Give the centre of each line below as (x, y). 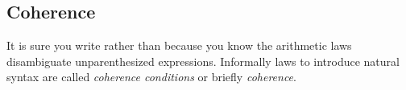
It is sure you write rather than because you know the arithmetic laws (179, 45)
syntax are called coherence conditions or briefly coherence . (151, 77)
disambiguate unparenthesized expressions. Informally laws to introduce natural (203, 61)
